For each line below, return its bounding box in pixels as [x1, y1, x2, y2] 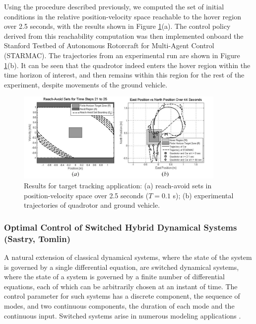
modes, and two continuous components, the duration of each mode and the [4, 300, 235, 311]
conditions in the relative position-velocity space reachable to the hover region [4, 11, 241, 21]
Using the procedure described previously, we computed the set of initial [4, 1, 224, 11]
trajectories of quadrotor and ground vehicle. [24, 200, 160, 210]
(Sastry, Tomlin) [4, 232, 71, 244]
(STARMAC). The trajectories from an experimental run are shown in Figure [4, 50, 240, 60]
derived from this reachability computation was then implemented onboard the [4, 30, 244, 41]
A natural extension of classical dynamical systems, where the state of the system [4, 251, 252, 262]
